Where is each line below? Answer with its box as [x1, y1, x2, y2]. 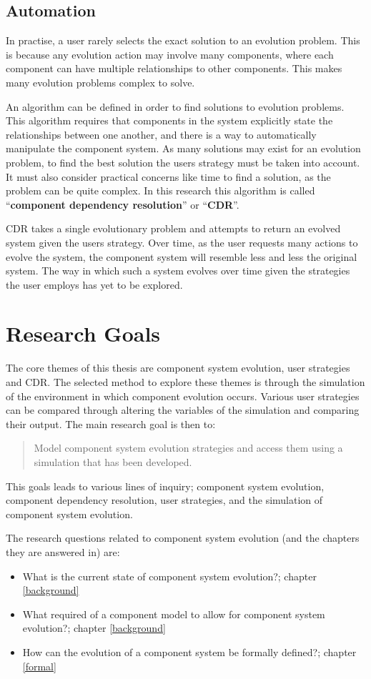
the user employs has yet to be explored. [6, 277, 183, 292]
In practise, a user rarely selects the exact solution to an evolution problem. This [6, 33, 360, 48]
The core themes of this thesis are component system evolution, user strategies [6, 360, 350, 375]
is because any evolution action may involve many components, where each [6, 46, 334, 61]
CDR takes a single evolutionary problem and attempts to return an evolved [6, 221, 341, 236]
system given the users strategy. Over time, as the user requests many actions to [6, 234, 358, 249]
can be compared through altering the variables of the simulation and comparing [6, 402, 360, 417]
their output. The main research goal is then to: [6, 416, 216, 431]
